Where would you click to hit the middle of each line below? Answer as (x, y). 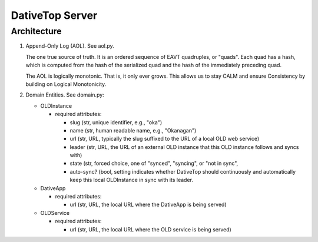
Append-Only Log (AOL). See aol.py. (70, 46)
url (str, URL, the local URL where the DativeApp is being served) (148, 205)
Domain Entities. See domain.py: (65, 95)
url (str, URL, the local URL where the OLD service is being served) (151, 229)
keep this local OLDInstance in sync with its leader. (132, 180)
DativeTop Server (54, 15)
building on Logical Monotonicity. (66, 84)
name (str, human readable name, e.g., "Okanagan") (133, 130)
